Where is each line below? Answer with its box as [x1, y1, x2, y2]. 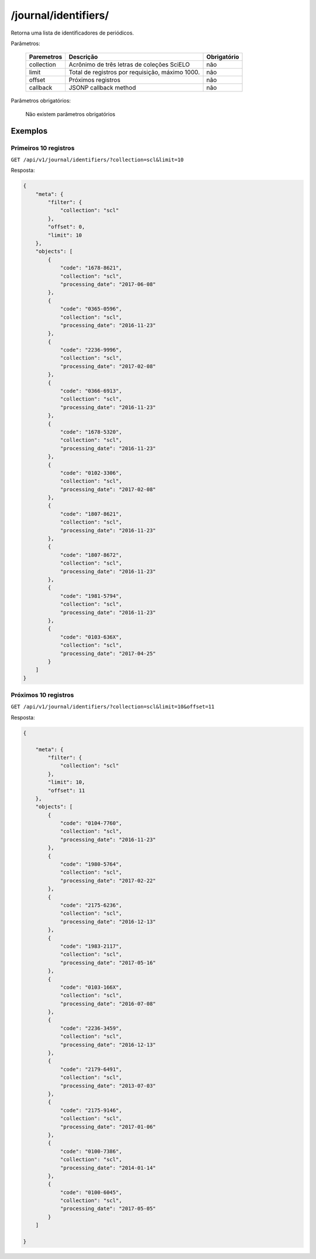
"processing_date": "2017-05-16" [60, 959, 156, 966]
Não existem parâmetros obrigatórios [25, 110, 115, 117]
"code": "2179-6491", [60, 1066, 122, 1073]
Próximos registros [68, 76, 121, 84]
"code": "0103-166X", [60, 984, 122, 991]
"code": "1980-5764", [60, 861, 122, 867]
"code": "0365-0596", [60, 305, 122, 312]
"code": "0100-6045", [60, 1189, 122, 1196]
